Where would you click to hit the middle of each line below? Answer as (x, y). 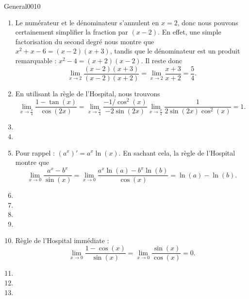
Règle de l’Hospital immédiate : (62, 240)
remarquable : (36, 60)
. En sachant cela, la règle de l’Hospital (177, 152)
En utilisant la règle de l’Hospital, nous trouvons (88, 93)
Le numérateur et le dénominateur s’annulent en (87, 22)
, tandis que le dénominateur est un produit (175, 51)
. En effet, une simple (190, 32)
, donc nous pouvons (208, 22)
